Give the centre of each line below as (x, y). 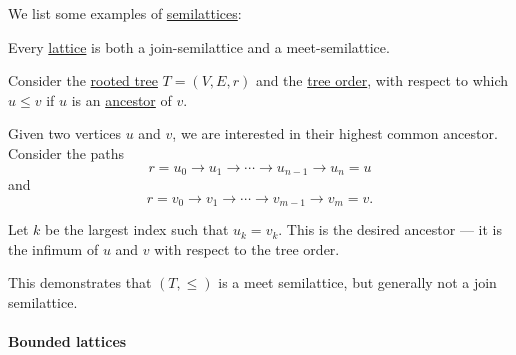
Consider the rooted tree (83, 80)
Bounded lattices (67, 341)
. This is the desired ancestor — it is (390, 229)
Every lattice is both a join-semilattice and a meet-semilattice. (199, 46)
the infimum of (53, 248)
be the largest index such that (137, 229)
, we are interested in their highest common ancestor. (335, 133)
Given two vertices (64, 133)
